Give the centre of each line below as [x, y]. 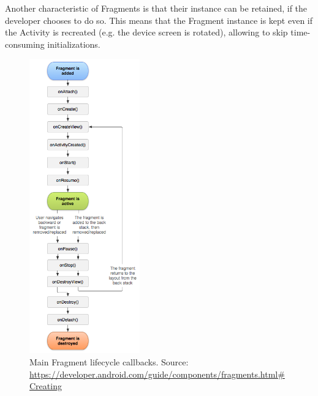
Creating [46, 386]
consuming [25, 44]
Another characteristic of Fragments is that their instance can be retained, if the [156, 8]
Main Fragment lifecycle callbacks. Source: [109, 361]
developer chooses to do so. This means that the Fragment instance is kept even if [159, 20]
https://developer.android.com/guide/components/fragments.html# [157, 374]
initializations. [74, 44]
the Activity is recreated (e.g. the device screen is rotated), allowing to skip [146, 32]
